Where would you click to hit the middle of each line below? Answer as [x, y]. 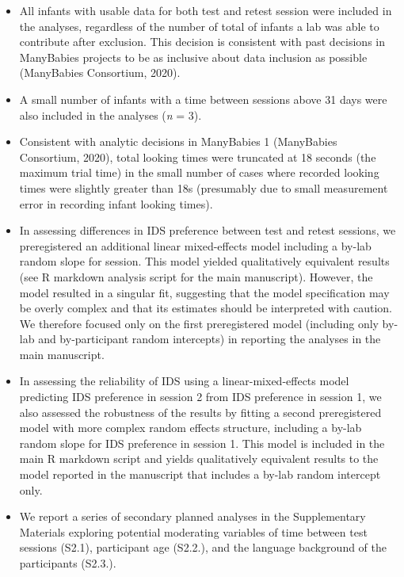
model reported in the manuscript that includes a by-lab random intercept [200, 474]
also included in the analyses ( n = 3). [111, 115]
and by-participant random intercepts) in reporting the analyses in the [210, 339]
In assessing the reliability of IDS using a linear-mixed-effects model [184, 381]
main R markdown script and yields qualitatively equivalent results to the [199, 459]
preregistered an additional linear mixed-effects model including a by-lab [195, 245]
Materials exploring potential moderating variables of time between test [193, 531]
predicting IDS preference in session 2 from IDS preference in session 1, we [200, 397]
